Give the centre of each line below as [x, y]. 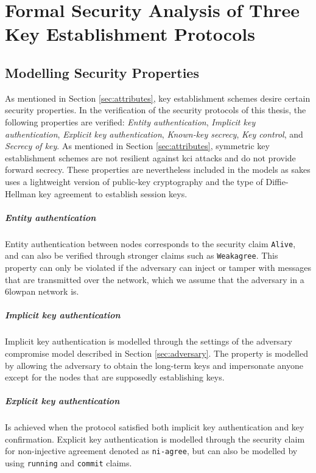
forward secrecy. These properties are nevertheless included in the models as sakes [158, 170]
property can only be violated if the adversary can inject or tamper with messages [158, 267]
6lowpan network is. [42, 291]
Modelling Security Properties [102, 72]
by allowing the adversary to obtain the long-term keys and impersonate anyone [154, 365]
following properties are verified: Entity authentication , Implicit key [130, 121]
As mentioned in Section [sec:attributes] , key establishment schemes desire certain [158, 98]
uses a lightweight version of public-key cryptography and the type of [134, 181]
